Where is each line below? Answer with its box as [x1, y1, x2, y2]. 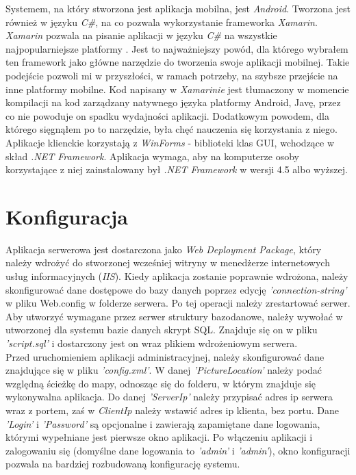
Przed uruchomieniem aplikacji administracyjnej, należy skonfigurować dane [5, 349, 325, 363]
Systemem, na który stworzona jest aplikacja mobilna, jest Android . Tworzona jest [5, 1, 351, 15]
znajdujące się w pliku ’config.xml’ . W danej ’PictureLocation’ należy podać [5, 363, 322, 377]
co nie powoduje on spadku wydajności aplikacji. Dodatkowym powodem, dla [5, 108, 329, 123]
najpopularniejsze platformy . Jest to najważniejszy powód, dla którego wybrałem [5, 41, 348, 55]
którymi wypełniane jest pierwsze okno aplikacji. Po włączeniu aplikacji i [5, 430, 313, 444]
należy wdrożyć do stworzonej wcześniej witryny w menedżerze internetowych [5, 255, 330, 270]
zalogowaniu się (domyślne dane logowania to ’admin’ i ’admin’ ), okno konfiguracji [5, 443, 351, 457]
